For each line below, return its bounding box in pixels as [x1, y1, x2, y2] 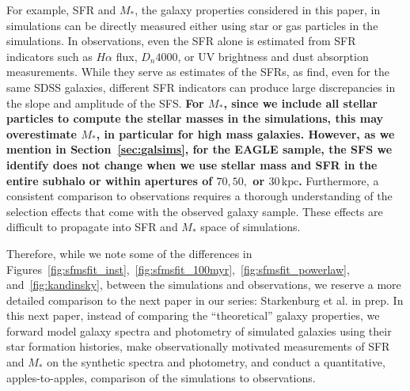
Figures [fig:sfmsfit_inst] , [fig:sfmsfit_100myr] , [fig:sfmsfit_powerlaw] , [6, 260, 350, 277]
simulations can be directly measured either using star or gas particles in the [6, 17, 378, 33]
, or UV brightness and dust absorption [177, 47, 369, 64]
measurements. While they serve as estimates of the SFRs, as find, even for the [6, 63, 390, 80]
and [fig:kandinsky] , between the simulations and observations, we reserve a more [6, 276, 401, 293]
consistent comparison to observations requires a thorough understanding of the [6, 188, 393, 204]
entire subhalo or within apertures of [6, 172, 213, 188]
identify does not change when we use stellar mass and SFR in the [6, 156, 378, 173]
